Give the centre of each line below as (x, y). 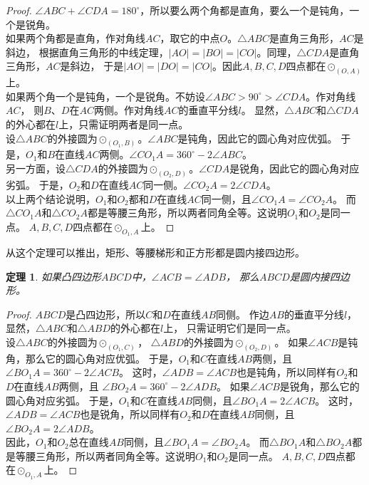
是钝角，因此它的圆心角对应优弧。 (258, 138)
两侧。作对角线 (129, 110)
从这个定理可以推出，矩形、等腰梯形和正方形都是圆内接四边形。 (155, 252)
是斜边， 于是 (92, 66)
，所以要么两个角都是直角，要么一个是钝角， (245, 10)
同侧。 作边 (243, 314)
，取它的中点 (190, 38)
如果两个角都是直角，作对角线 (76, 38)
